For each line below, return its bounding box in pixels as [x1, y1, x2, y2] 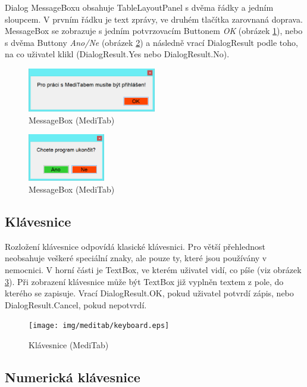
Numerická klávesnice [5, 367, 140, 386]
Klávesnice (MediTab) [29, 338, 109, 351]
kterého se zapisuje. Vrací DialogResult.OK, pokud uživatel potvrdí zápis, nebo [5, 287, 294, 299]
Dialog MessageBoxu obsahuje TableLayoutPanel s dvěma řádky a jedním [5, 1, 274, 13]
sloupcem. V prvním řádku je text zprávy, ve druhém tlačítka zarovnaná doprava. [5, 13, 303, 25]
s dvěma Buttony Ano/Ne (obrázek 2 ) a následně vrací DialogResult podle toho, [5, 36, 298, 48]
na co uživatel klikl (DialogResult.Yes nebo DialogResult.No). [5, 48, 230, 60]
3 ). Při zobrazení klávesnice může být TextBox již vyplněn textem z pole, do [5, 275, 284, 287]
